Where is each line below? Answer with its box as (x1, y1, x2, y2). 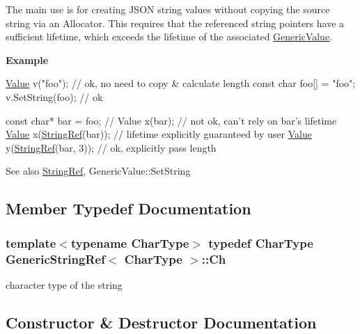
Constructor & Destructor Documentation (6, 311, 317, 333)
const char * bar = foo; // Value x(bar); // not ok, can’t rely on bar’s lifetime (6, 113, 337, 127)
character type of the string (6, 277, 123, 292)
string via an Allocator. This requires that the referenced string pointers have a (6, 15, 345, 30)
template (6, 234, 56, 251)
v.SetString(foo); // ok (6, 89, 103, 104)
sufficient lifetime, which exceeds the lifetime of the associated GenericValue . (6, 29, 333, 44)
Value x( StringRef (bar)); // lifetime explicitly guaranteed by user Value (6, 127, 312, 141)
